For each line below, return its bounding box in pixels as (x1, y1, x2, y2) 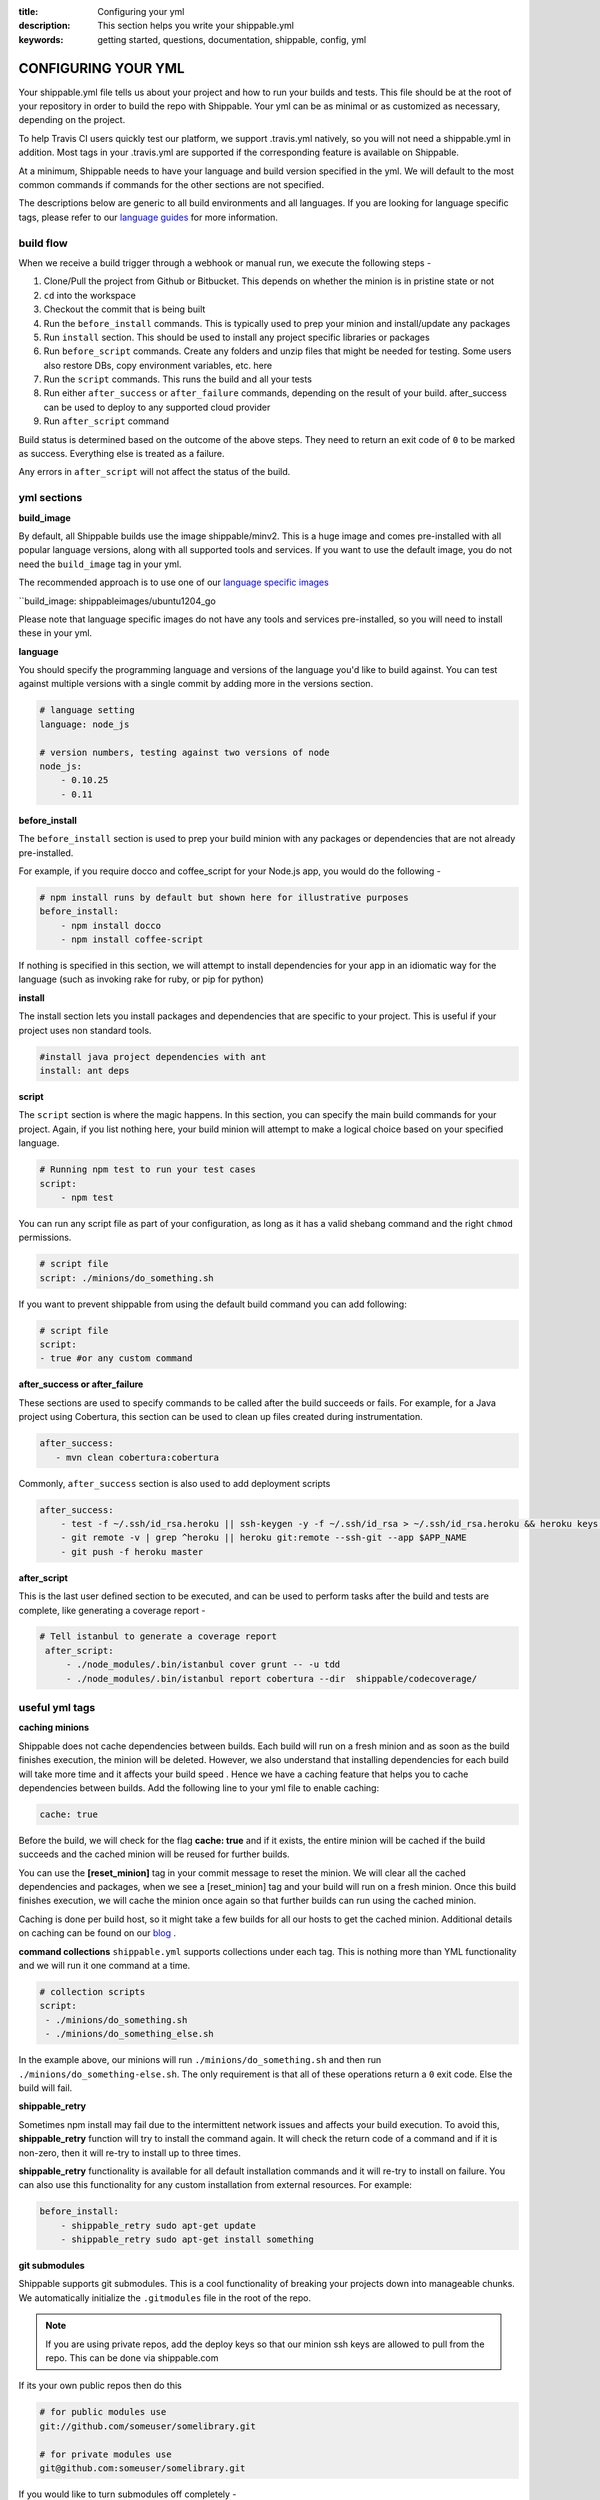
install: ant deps (39, 1065, 130, 1077)
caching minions (18, 1721, 90, 1734)
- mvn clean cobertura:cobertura (55, 1451, 220, 1463)
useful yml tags (18, 1701, 96, 1715)
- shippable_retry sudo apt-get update (60, 2220, 257, 2231)
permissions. (18, 1231, 72, 1244)
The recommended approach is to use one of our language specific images (18, 576, 329, 589)
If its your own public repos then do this (18, 2380, 182, 2392)
